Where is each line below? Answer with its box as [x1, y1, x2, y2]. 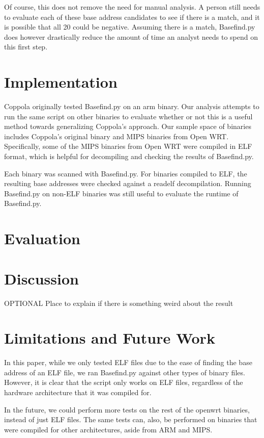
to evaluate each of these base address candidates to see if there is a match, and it [4, 11, 260, 22]
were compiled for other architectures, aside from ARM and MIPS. [4, 424, 213, 434]
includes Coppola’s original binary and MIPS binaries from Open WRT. [4, 131, 229, 141]
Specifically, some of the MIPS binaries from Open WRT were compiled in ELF [4, 141, 252, 151]
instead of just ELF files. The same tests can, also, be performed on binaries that [4, 414, 257, 425]
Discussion [4, 268, 79, 289]
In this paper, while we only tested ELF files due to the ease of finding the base [4, 357, 252, 368]
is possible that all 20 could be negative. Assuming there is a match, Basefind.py [4, 21, 255, 32]
